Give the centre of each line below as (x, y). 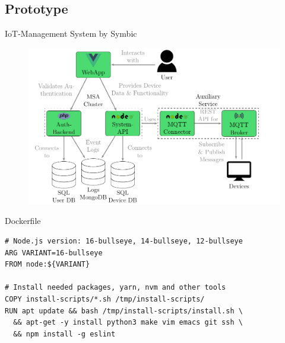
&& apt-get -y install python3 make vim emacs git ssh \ (128, 323)
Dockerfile (23, 221)
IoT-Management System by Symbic (71, 33)
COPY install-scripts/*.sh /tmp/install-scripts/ (105, 299)
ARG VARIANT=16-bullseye (54, 253)
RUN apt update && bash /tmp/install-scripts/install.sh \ (124, 311)
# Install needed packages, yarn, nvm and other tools (115, 288)
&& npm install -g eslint (64, 334)
